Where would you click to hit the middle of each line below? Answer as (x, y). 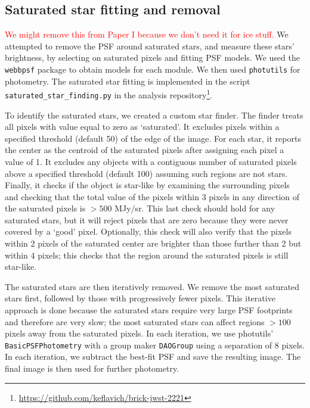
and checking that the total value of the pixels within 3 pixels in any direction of (152, 196)
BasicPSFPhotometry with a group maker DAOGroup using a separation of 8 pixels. (155, 345)
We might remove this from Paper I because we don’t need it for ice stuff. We (147, 34)
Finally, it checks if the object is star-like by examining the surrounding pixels (147, 185)
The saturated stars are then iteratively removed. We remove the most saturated (152, 286)
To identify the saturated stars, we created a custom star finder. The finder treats (154, 115)
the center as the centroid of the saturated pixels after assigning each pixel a (145, 150)
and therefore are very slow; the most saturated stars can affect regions (135, 321)
